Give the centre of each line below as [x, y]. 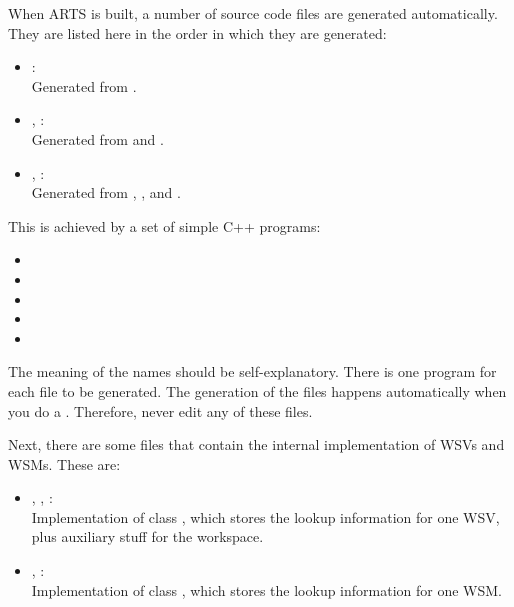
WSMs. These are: [64, 463]
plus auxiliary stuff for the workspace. [147, 536]
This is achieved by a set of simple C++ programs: [164, 225]
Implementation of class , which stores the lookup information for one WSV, [265, 516]
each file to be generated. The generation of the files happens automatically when [257, 390]
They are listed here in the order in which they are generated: [197, 32]
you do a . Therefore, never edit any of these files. [160, 410]
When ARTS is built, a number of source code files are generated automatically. [253, 13]
